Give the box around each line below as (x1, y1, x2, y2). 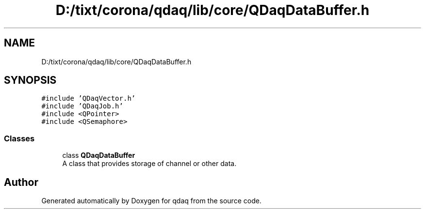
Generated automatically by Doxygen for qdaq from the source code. (41, 197, 262, 205)
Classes (4, 133, 35, 143)
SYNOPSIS (4, 74, 57, 87)
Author (4, 176, 38, 188)
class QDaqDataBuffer (62, 151, 135, 160)
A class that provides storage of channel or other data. (62, 159, 237, 168)
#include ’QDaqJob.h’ (41, 102, 123, 110)
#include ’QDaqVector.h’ (41, 94, 136, 103)
